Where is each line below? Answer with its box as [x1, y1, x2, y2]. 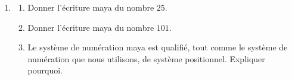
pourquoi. [27, 64, 63, 76]
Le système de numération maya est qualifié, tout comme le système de [27, 41, 288, 53]
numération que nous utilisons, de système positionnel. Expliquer [27, 52, 265, 65]
